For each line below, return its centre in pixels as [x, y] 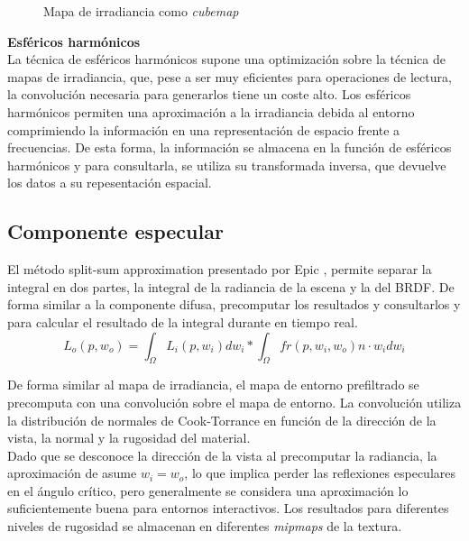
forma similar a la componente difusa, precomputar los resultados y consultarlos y [234, 304]
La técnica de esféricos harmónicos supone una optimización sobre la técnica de [226, 59]
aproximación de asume [72, 473]
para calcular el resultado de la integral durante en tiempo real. [183, 321]
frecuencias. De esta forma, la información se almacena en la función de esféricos [230, 147]
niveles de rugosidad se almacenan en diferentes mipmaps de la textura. [205, 526]
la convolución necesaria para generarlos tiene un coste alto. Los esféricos [209, 94]
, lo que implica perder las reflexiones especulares [320, 473]
